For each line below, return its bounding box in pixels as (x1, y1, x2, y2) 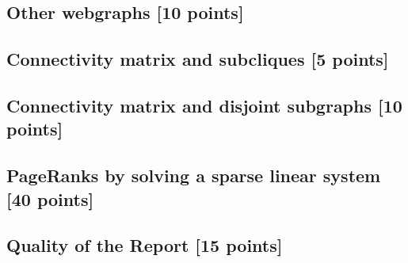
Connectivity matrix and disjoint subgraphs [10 (6, 93, 402, 117)
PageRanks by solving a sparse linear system (6, 163, 381, 188)
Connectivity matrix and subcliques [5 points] (6, 47, 389, 71)
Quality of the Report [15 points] (6, 233, 283, 257)
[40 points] (6, 186, 94, 211)
